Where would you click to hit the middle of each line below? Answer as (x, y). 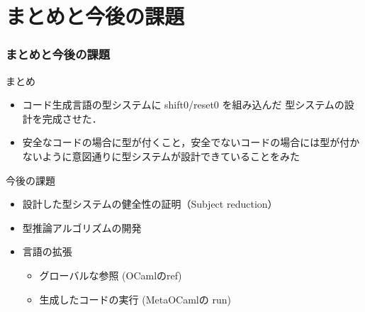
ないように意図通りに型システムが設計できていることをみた (161, 156)
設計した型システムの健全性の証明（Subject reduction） (150, 204)
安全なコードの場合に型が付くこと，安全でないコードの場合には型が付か (191, 142)
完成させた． (72, 118)
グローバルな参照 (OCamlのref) (111, 275)
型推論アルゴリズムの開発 (82, 227)
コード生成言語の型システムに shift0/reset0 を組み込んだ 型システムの (183, 105)
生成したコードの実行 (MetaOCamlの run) (135, 299)
